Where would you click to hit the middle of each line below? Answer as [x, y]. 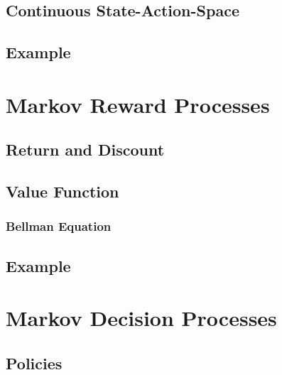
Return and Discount [85, 150]
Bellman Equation [59, 226]
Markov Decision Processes [141, 318]
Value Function [63, 191]
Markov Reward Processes [138, 104]
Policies [34, 363]
